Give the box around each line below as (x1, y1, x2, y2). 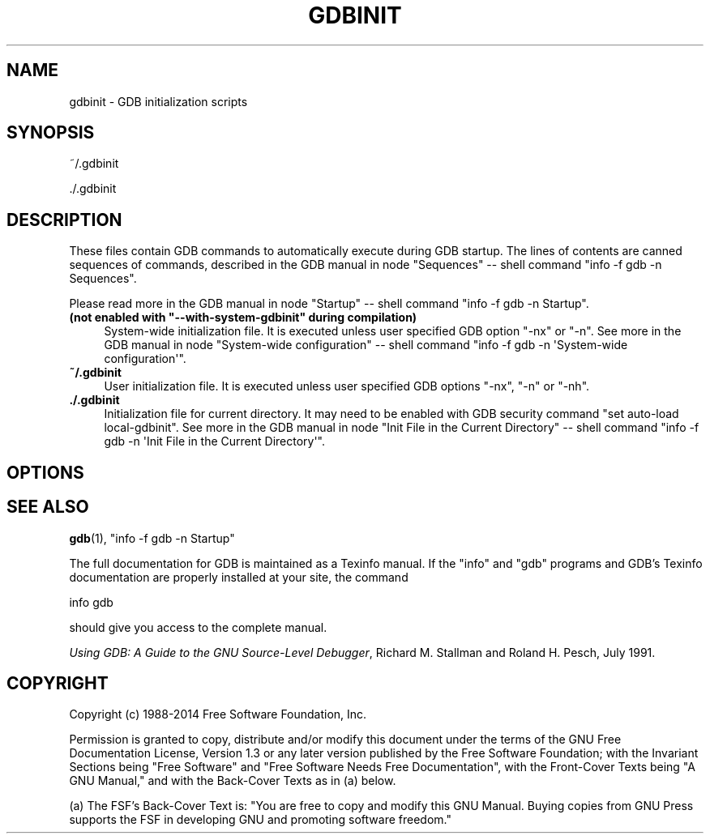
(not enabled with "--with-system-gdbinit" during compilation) (69, 310, 417, 325)
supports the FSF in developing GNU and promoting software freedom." (69, 812, 451, 827)
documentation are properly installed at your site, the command (69, 569, 408, 584)
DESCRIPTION (6, 209, 122, 230)
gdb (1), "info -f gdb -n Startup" (69, 531, 235, 545)
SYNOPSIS (6, 122, 95, 143)
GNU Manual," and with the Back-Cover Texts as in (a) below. (69, 774, 396, 788)
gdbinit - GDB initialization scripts (69, 94, 248, 109)
